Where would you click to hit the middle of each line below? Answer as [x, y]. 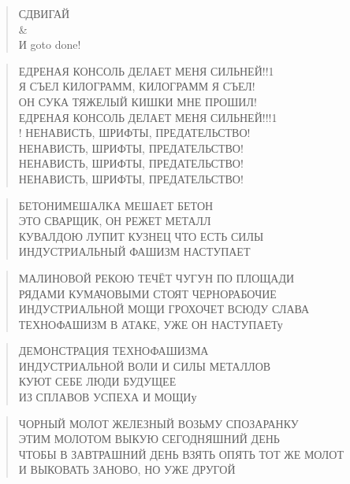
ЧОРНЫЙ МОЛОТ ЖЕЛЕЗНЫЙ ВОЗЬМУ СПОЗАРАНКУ [158, 423]
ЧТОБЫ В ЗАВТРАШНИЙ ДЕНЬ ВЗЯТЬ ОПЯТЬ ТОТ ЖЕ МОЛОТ [181, 454]
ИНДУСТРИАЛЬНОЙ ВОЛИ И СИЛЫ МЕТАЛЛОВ [145, 366]
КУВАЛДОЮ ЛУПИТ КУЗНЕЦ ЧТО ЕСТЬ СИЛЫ [141, 236]
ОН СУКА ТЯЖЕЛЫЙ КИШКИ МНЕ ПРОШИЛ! [138, 101]
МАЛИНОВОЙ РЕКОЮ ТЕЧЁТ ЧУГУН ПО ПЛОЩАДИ [156, 277]
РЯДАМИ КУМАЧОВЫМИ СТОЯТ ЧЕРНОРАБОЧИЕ [147, 293]
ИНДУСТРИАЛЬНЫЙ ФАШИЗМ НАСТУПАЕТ [134, 251]
